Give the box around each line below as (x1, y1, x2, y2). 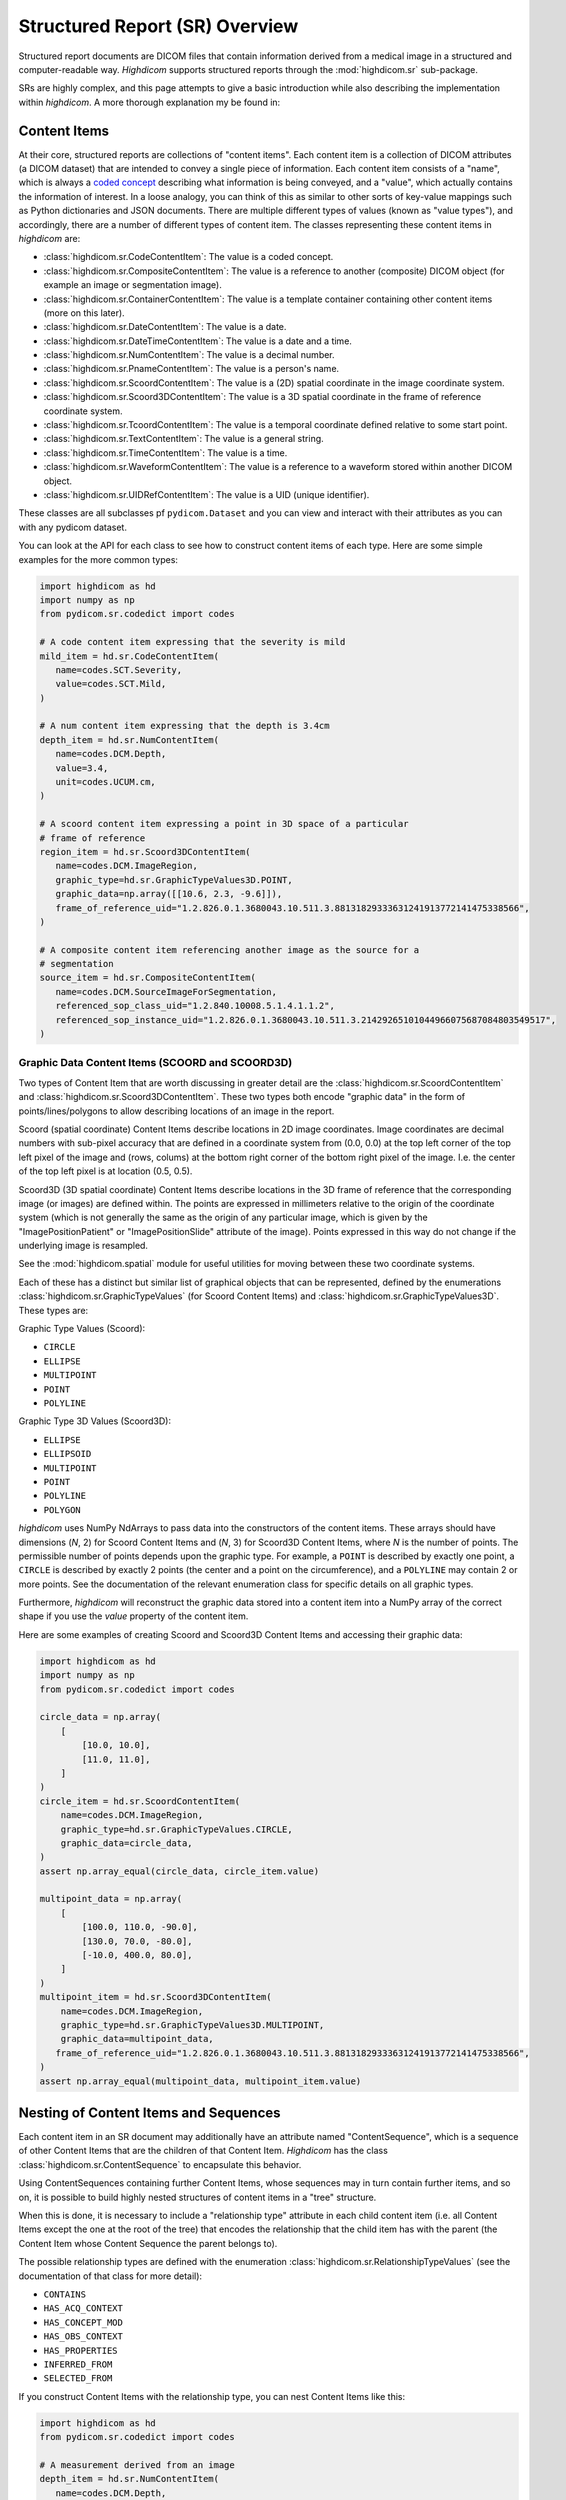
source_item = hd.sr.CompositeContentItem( (39, 972, 257, 984)
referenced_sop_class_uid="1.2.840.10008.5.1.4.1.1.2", (55, 1000, 335, 1012)
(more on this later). (43, 306, 125, 319)
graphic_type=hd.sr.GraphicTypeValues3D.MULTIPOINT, (60, 2019, 325, 2030)
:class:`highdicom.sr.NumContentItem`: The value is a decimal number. (43, 349, 335, 361)
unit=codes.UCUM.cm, (55, 776, 157, 788)
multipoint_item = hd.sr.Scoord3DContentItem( (39, 1991, 272, 2003)
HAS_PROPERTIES (43, 2345, 119, 2356)
